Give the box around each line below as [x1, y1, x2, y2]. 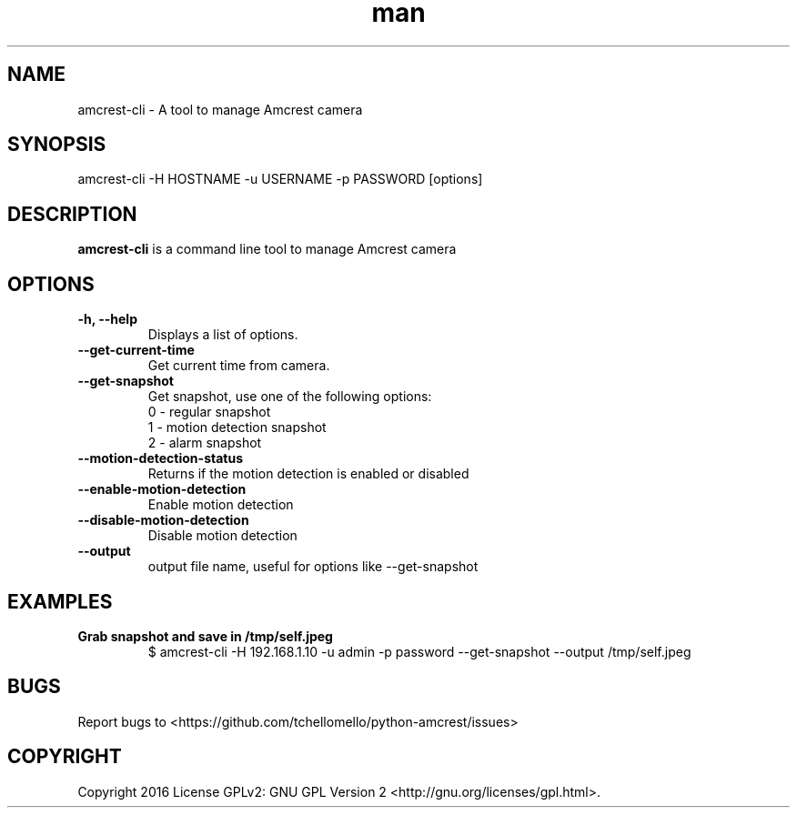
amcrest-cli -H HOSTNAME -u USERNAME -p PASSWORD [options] [77, 171, 483, 187]
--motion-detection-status [77, 450, 243, 467]
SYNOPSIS [7, 133, 106, 156]
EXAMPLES [7, 589, 113, 613]
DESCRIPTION [7, 202, 137, 226]
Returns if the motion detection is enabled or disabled [147, 466, 469, 482]
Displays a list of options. [147, 327, 298, 343]
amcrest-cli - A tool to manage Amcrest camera [77, 101, 363, 117]
